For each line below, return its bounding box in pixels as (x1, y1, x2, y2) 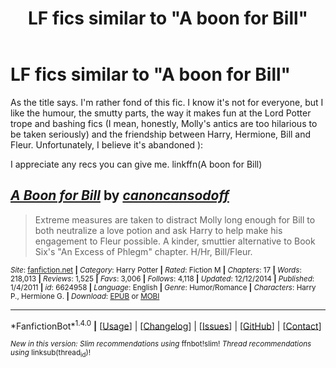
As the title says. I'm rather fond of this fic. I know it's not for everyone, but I (10, 96, 324, 108)
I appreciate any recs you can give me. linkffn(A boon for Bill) (10, 158, 263, 170)
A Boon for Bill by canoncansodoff (10, 187, 230, 204)
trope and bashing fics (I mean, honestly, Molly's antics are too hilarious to (10, 117, 318, 129)
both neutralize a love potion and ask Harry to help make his (34, 224, 283, 236)
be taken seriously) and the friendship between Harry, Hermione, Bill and (10, 128, 312, 140)
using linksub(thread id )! (10, 348, 91, 359)
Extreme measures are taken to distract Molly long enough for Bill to (34, 213, 316, 226)
